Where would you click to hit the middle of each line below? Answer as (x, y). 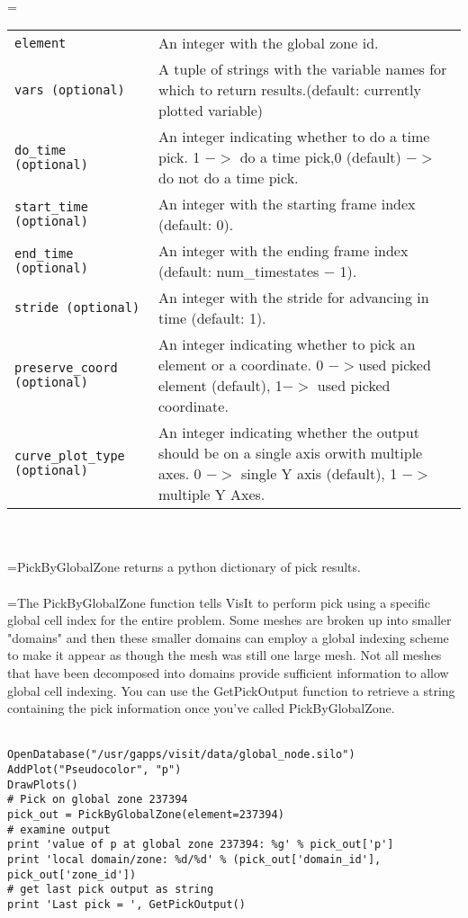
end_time (44, 254)
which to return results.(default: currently (289, 90)
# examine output (59, 829)
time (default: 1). (212, 318)
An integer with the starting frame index (287, 204)
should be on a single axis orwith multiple (290, 453)
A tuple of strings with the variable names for (302, 69)
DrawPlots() (43, 784)
